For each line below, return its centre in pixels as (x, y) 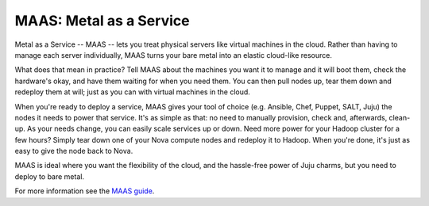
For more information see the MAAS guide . (85, 191)
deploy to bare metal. (50, 176)
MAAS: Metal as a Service (102, 21)
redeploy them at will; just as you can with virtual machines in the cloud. (132, 92)
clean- (400, 117)
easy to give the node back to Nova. (74, 151)
